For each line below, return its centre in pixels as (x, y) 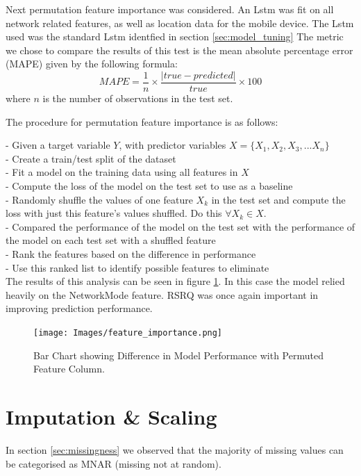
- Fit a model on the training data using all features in (122, 172)
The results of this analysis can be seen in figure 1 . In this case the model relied (175, 281)
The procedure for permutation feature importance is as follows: (142, 121)
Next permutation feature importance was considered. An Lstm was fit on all (170, 9)
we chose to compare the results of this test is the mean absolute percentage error (179, 50)
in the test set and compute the (278, 199)
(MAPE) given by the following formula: (92, 64)
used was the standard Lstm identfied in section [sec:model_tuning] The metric (175, 36)
